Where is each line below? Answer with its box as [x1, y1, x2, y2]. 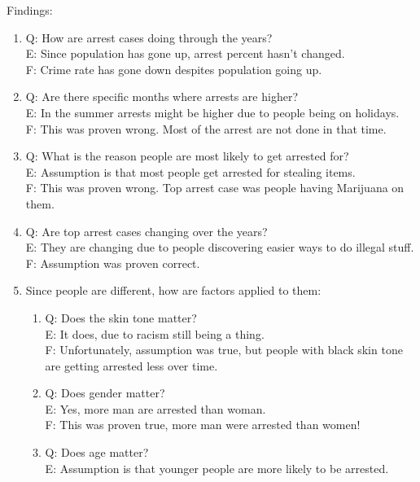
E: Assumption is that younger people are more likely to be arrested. [45, 459, 389, 476]
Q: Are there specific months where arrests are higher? [25, 88, 299, 105]
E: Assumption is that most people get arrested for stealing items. [25, 163, 356, 180]
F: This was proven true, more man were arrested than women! [45, 416, 361, 433]
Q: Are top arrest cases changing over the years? [25, 222, 268, 239]
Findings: [7, 2, 53, 18]
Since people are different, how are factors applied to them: [25, 282, 322, 299]
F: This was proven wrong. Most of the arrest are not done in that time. [25, 120, 387, 137]
